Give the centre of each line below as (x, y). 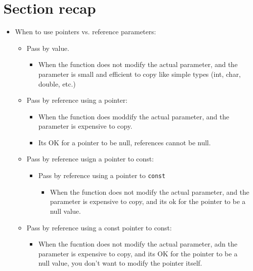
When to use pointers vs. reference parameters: (85, 32)
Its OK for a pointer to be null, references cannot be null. (125, 142)
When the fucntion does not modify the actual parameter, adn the (138, 244)
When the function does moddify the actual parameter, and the (134, 116)
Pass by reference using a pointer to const (102, 175)
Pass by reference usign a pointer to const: (90, 159)
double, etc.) (57, 83)
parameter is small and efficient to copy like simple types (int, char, (139, 74)
